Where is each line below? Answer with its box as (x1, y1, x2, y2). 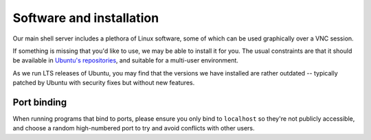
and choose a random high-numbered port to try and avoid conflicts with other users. (12, 124, 255, 132)
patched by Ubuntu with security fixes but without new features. (12, 79, 195, 87)
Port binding (12, 96, 67, 108)
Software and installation (12, 10, 159, 25)
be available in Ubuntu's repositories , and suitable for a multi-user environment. (12, 56, 238, 65)
